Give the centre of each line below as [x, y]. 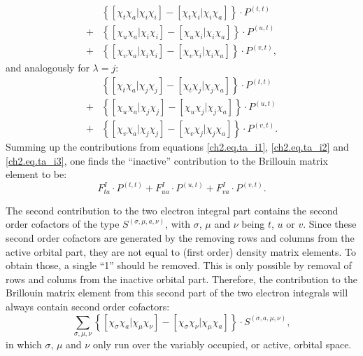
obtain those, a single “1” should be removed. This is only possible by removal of [179, 265]
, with [178, 224]
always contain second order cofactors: [88, 306]
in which [24, 344]
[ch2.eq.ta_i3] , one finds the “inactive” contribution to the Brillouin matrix [167, 160]
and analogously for [48, 68]
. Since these [330, 224]
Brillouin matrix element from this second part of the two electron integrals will [177, 293]
